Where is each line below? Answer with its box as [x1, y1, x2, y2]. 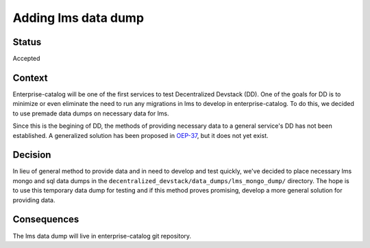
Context [12, 72, 48, 83]
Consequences [12, 214, 79, 225]
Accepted [12, 55, 40, 63]
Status [12, 36, 42, 48]
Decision [12, 149, 51, 161]
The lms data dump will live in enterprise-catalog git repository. [12, 232, 192, 240]
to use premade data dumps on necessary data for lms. [12, 109, 169, 118]
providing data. [12, 195, 56, 204]
